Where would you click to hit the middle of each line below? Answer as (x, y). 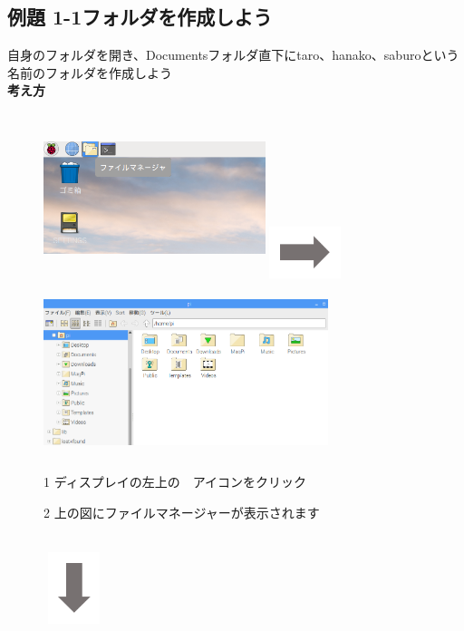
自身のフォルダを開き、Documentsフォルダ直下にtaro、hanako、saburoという (233, 55)
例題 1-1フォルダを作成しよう (140, 17)
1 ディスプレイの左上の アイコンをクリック (175, 482)
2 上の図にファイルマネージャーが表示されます (182, 512)
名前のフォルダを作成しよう (90, 72)
